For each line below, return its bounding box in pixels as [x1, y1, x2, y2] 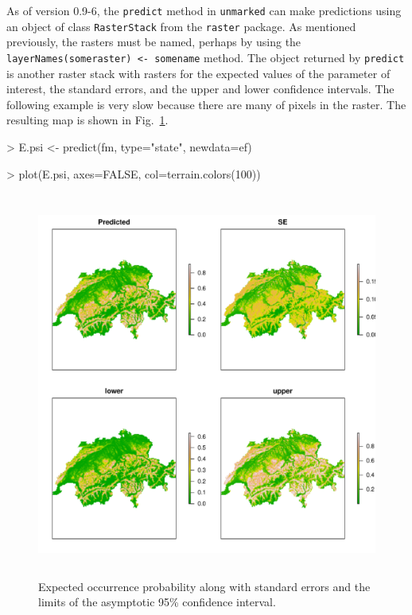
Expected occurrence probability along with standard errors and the [38, 578, 371, 594]
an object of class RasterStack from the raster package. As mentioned [6, 18, 356, 34]
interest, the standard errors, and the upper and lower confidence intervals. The [6, 80, 395, 97]
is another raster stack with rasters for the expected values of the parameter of [6, 65, 391, 81]
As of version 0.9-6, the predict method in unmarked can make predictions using [6, 2, 402, 18]
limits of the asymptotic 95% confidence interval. [38, 593, 276, 610]
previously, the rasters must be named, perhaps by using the [6, 33, 301, 50]
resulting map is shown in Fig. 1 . [6, 112, 169, 128]
